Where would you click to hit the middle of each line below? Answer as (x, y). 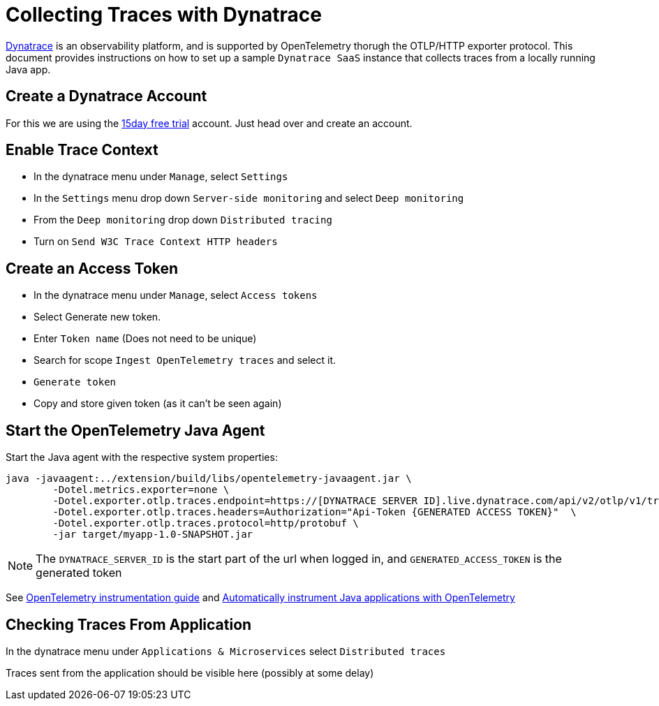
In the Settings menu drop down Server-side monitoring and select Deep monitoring (249, 198)
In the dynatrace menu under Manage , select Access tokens (176, 295)
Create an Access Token (92, 268)
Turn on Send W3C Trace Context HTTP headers (156, 242)
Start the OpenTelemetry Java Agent (135, 430)
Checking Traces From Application (129, 624)
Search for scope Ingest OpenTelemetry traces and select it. (185, 360)
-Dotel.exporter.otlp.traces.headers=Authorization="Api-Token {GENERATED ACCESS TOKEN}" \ (314, 512)
